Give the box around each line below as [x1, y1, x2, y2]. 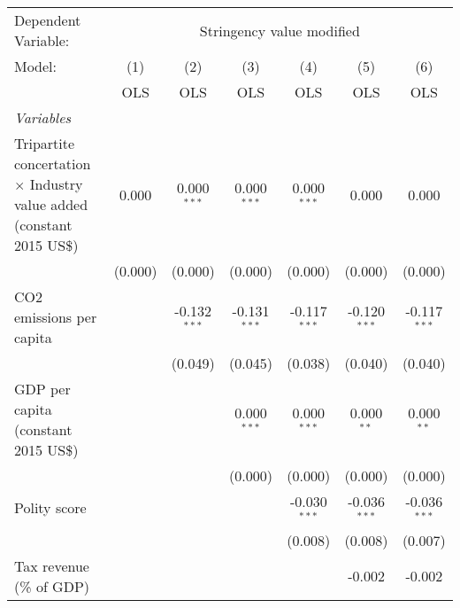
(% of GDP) [14, 575, 90, 596]
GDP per [14, 378, 71, 399]
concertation [14, 153, 91, 174]
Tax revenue [14, 555, 89, 576]
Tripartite [14, 133, 75, 153]
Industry [29, 174, 83, 194]
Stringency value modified [199, 19, 360, 41]
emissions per [14, 307, 97, 327]
